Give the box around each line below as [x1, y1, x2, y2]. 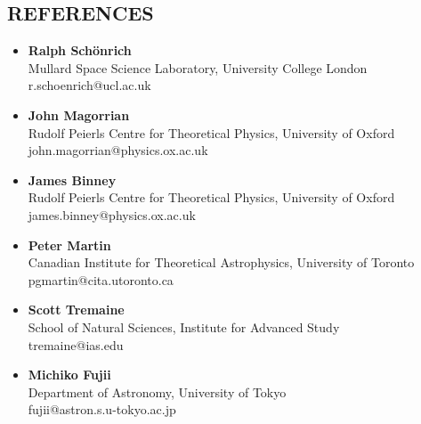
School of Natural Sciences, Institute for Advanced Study [28, 317, 340, 336]
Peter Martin [28, 235, 111, 254]
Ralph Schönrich [28, 41, 132, 60]
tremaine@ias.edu [28, 335, 124, 354]
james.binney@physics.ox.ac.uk [28, 205, 196, 224]
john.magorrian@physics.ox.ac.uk [28, 141, 208, 159]
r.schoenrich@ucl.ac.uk [28, 76, 151, 94]
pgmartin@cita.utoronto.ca [28, 270, 174, 289]
